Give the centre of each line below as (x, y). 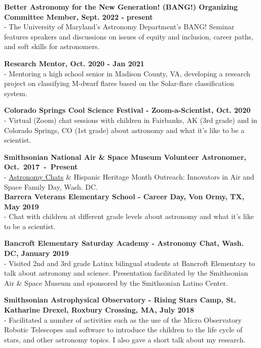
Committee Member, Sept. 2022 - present (79, 16)
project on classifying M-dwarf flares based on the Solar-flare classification (119, 83)
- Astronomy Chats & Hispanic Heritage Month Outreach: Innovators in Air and (129, 176)
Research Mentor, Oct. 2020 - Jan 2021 (74, 63)
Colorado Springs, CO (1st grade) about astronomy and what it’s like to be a (124, 130)
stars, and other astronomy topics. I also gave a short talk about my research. (125, 339)
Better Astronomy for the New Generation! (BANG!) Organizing (121, 7)
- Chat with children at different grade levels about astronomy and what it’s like (129, 216)
